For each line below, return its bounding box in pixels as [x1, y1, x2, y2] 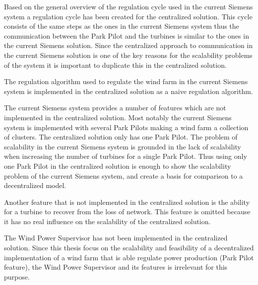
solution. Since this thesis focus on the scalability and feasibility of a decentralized [4, 242, 254, 253]
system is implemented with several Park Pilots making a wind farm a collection [4, 122, 249, 132]
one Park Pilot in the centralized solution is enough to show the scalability [4, 160, 231, 171]
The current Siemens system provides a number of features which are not [4, 102, 226, 113]
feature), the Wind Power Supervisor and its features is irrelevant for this [4, 262, 228, 272]
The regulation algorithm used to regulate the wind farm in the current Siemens [4, 76, 248, 87]
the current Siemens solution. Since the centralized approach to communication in [4, 40, 253, 50]
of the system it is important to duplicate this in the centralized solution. [4, 59, 227, 70]
